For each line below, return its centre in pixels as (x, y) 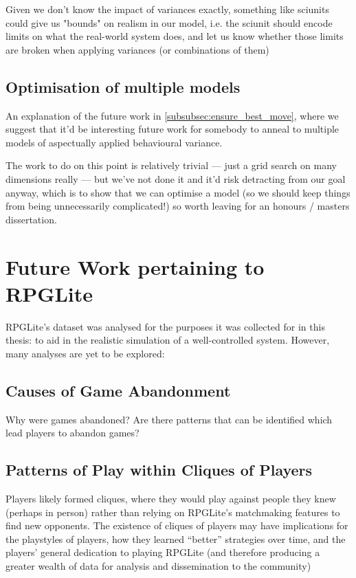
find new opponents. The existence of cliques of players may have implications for (177, 525)
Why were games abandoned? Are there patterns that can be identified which (169, 419)
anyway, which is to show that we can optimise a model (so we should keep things (178, 192)
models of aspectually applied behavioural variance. (114, 142)
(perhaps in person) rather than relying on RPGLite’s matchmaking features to (173, 512)
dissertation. (31, 219)
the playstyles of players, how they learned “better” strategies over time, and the (176, 538)
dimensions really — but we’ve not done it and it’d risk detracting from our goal (176, 178)
